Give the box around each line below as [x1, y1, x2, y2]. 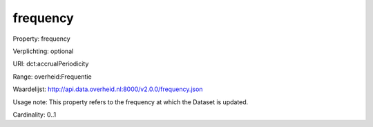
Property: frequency [12, 35, 70, 43]
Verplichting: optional [12, 47, 74, 55]
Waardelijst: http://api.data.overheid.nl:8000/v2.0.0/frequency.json [12, 85, 203, 93]
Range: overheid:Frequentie [12, 72, 93, 81]
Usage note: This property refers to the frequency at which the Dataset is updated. [12, 97, 249, 106]
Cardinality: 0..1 [12, 110, 57, 119]
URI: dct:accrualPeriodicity [12, 59, 89, 68]
